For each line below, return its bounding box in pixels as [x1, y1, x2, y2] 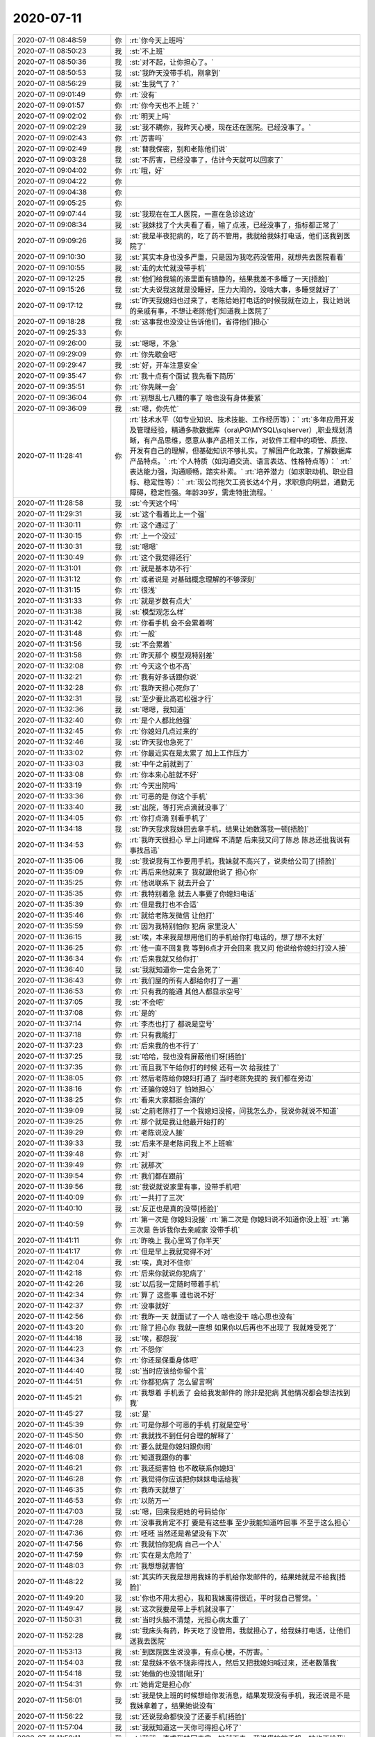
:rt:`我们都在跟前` [129, 1171, 185, 1180]
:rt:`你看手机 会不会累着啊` [129, 618, 215, 627]
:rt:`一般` [129, 629, 158, 639]
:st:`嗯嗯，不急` [129, 338, 180, 348]
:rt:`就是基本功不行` [129, 563, 192, 573]
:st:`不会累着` [129, 639, 173, 649]
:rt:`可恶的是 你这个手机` [129, 791, 208, 801]
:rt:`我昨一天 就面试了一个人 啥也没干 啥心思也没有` [129, 1312, 295, 1322]
